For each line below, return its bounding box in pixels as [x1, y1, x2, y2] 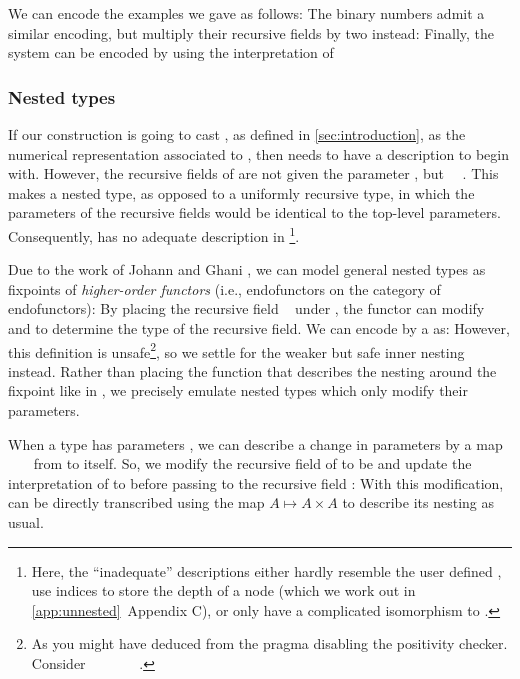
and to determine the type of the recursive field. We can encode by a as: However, [8, 318, 510, 338]
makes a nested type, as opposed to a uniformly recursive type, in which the [8, 182, 475, 203]
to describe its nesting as [342, 492, 494, 513]
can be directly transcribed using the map [8, 492, 265, 513]
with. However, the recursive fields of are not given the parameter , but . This [8, 163, 499, 184]
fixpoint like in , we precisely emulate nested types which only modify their [8, 380, 468, 401]
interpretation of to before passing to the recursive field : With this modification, [8, 472, 504, 493]
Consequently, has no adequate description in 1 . [8, 222, 300, 246]
